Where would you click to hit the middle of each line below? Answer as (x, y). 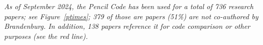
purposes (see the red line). (46, 36)
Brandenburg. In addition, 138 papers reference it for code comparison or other (127, 26)
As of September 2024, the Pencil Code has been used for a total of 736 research (129, 6)
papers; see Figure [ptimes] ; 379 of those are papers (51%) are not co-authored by (131, 16)
